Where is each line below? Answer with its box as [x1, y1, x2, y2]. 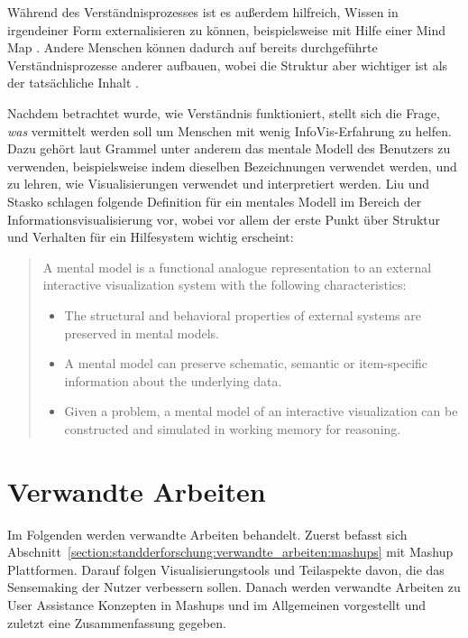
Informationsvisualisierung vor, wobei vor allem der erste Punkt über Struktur [7, 209, 441, 228]
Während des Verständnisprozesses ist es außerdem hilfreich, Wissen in [7, 3, 399, 21]
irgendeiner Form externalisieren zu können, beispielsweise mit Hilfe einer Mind [7, 20, 446, 39]
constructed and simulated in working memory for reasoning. [64, 419, 401, 438]
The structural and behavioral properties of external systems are [64, 305, 421, 324]
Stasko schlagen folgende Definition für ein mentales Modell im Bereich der [7, 191, 422, 210]
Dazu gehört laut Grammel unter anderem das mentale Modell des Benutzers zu [7, 139, 451, 158]
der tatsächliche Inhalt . [7, 73, 139, 92]
